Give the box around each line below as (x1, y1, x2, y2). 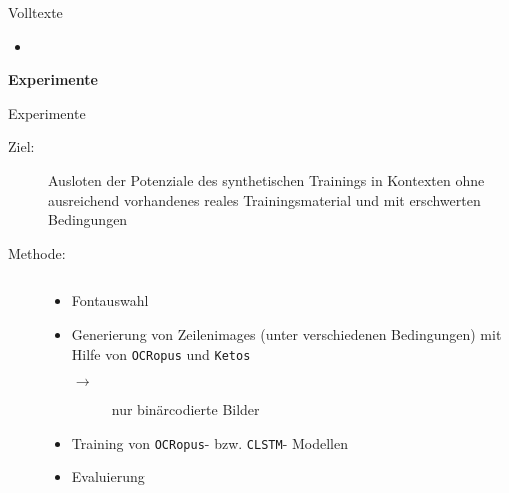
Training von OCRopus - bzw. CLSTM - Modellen (71, 432, 348, 453)
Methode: (8, 242, 66, 263)
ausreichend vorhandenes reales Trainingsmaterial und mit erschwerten (48, 189, 481, 210)
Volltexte (8, 2, 63, 22)
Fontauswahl (71, 290, 149, 311)
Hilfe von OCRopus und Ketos (71, 343, 251, 364)
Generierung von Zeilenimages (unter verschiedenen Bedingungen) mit (71, 323, 502, 344)
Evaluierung (71, 466, 145, 487)
